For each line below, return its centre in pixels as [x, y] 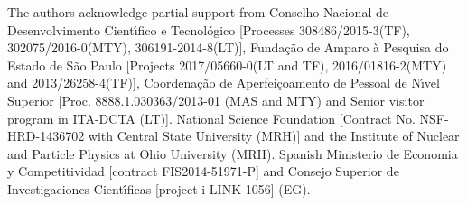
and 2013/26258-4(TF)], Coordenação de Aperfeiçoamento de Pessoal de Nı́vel [224, 83]
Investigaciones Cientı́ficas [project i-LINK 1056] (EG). [159, 188]
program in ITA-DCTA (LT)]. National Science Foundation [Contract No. [211, 118]
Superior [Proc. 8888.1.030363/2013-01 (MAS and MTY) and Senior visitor [216, 100]
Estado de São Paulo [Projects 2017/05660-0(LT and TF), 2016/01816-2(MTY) [227, 65]
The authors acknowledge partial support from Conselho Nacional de [198, 12]
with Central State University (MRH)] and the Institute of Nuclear [274, 136]
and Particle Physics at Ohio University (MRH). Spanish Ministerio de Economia [233, 153]
